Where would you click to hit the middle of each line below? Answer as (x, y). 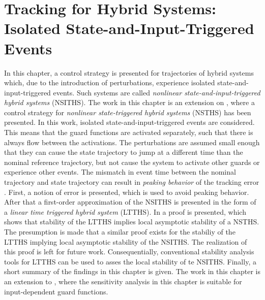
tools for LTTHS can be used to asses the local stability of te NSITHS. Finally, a (130, 261)
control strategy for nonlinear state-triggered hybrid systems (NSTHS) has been (128, 112)
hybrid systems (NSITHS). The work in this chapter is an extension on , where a (129, 102)
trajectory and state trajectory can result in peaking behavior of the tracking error (132, 182)
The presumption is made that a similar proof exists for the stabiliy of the (120, 231)
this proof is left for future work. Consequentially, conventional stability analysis (129, 252)
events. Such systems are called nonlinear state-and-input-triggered (157, 92)
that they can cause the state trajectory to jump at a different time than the (124, 152)
